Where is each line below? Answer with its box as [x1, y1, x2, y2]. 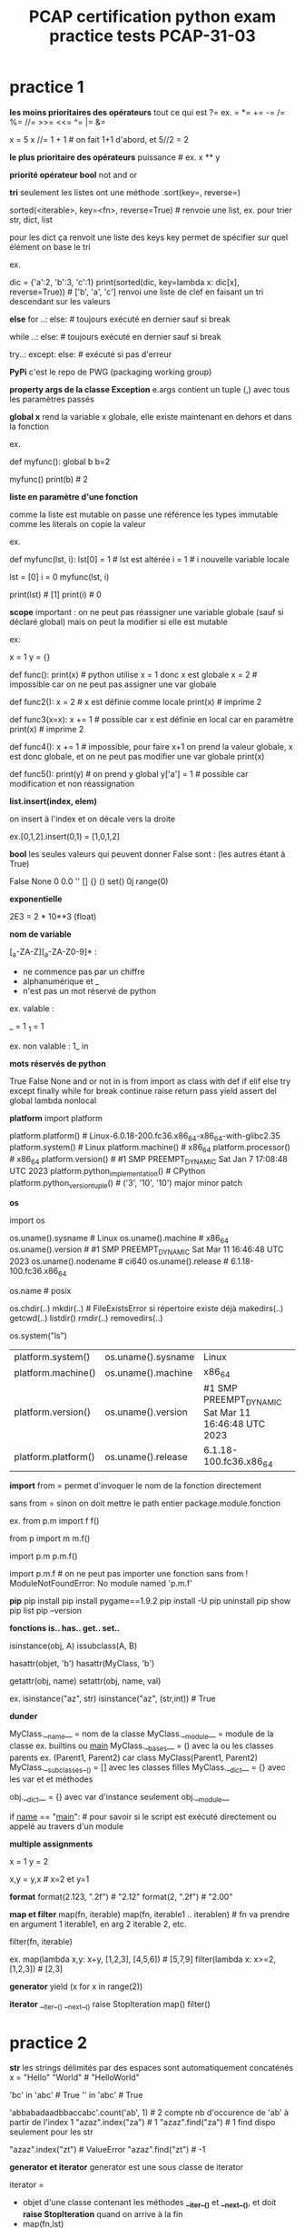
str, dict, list [9, 214, 53, 224]
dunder [9, 1711, 38, 1722]
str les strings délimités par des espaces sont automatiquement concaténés [9, 2063, 293, 2074]
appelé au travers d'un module [9, 1820, 124, 1832]
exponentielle [9, 893, 63, 904]
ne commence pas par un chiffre [22, 966, 145, 977]
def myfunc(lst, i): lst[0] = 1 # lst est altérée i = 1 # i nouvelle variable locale [9, 553, 290, 564]
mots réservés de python [9, 1058, 106, 1069]
